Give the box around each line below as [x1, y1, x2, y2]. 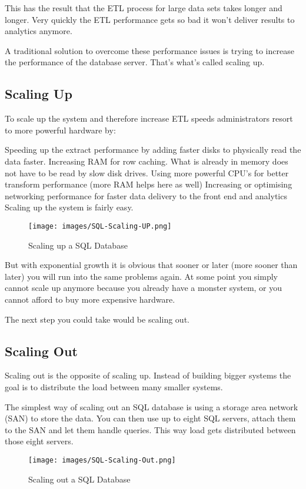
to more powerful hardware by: [5, 123, 116, 136]
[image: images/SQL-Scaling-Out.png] [28, 455, 176, 464]
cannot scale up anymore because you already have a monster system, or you [5, 282, 282, 294]
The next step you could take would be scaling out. [5, 313, 189, 325]
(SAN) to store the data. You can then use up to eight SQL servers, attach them [5, 412, 296, 424]
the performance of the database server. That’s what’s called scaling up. [5, 56, 265, 68]
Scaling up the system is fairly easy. [5, 201, 134, 213]
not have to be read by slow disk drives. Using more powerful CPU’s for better [5, 166, 289, 179]
